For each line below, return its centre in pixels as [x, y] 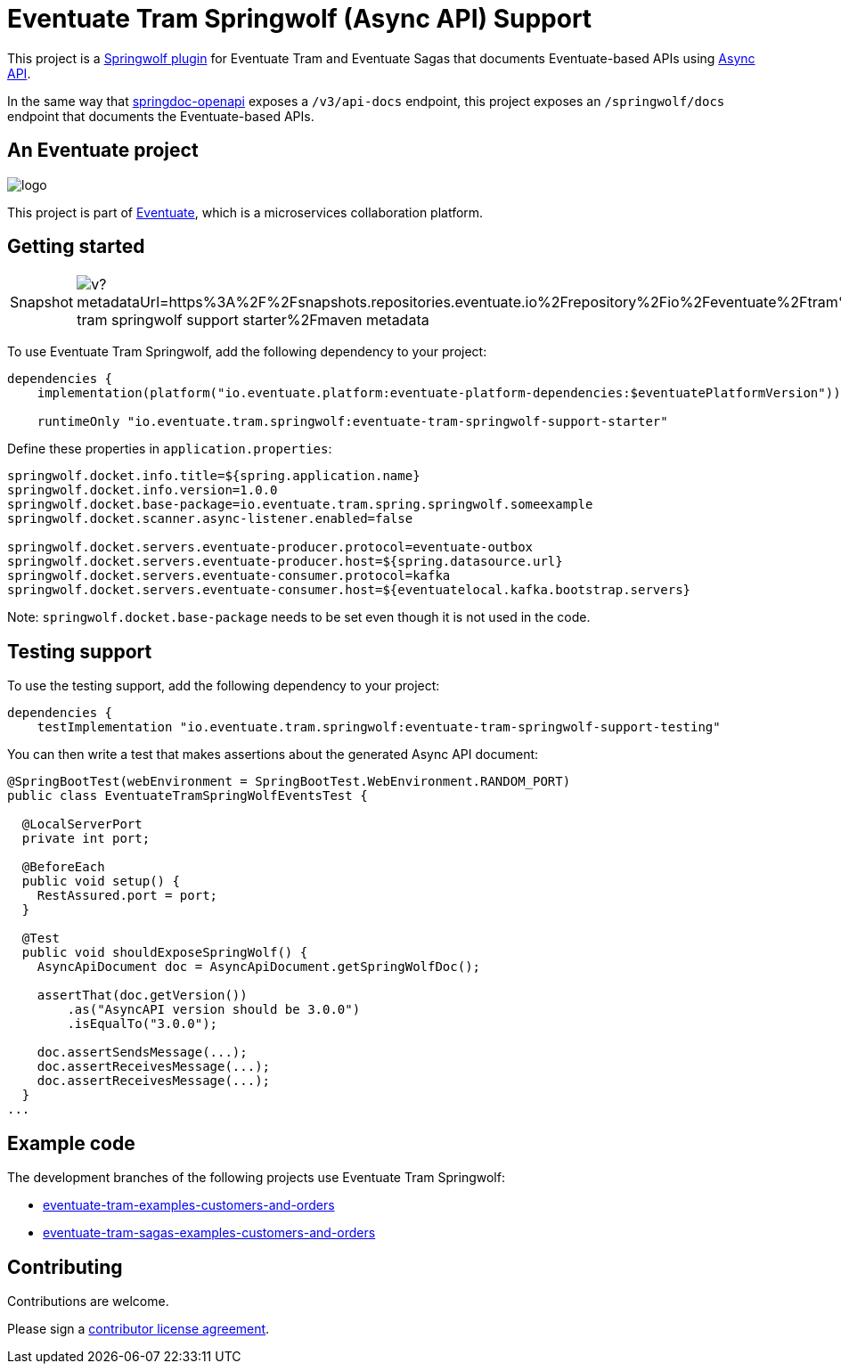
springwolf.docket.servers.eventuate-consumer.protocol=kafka [229, 576]
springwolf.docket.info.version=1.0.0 [143, 490]
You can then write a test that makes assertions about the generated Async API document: [273, 755]
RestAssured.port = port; [127, 896]
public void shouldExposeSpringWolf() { [165, 953]
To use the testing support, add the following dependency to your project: [224, 686]
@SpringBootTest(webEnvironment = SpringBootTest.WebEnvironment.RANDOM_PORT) [289, 782]
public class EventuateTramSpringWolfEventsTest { [188, 796]
